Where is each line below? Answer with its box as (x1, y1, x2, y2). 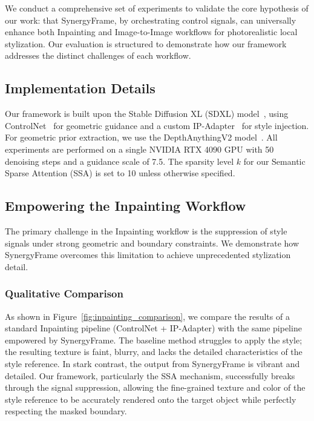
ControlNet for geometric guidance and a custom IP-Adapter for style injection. (5, 119, 309, 131)
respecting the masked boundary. (5, 405, 127, 417)
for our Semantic (243, 154, 306, 167)
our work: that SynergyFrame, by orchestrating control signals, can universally (5, 13, 296, 26)
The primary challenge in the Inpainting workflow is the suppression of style (5, 224, 287, 237)
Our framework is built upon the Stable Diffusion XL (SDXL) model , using (5, 107, 289, 120)
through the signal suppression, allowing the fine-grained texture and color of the (5, 381, 306, 394)
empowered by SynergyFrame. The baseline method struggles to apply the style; (5, 333, 303, 346)
